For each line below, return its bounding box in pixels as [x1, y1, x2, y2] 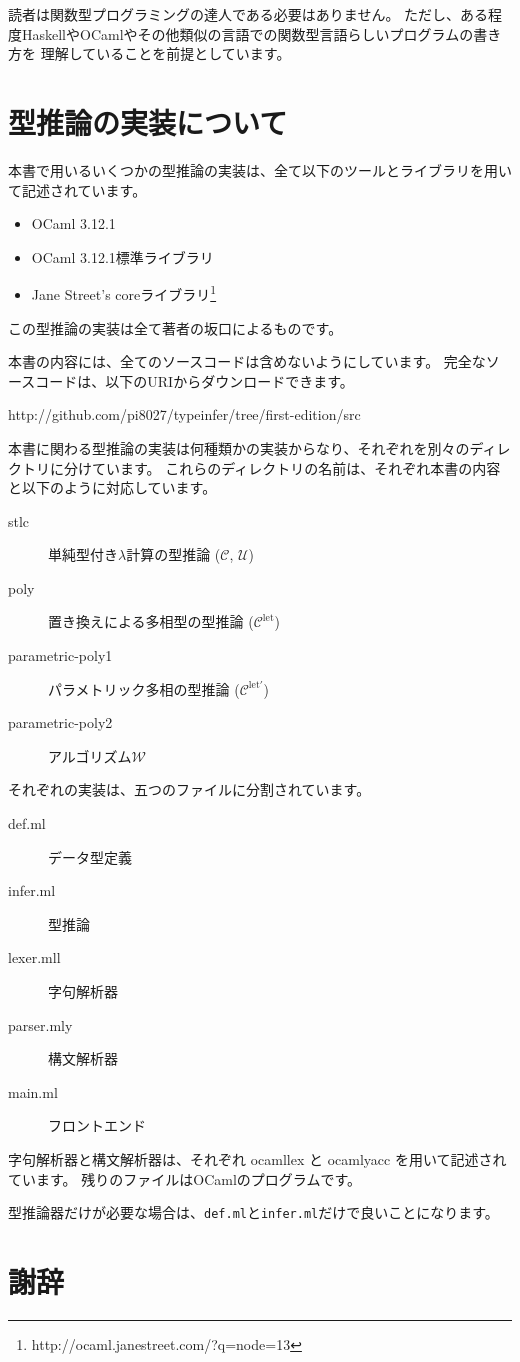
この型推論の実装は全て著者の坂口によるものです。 [8, 317, 343, 338]
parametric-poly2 [8, 712, 113, 733]
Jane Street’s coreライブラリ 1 [31, 281, 217, 304]
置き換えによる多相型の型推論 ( [48, 611, 254, 632]
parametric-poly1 [8, 645, 113, 666]
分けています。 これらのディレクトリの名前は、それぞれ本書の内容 [63, 457, 501, 478]
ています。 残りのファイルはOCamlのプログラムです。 [8, 1168, 361, 1189]
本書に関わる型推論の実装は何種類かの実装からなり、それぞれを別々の [8, 437, 470, 458]
